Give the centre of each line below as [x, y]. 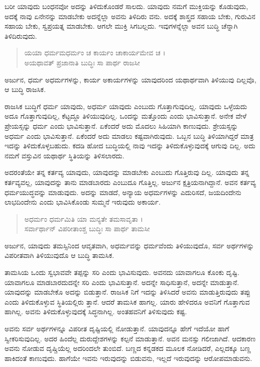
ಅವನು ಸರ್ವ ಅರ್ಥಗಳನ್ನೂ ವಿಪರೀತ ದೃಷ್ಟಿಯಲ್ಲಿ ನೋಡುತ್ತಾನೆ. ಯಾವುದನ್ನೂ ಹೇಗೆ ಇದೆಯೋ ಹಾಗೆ [117, 329]
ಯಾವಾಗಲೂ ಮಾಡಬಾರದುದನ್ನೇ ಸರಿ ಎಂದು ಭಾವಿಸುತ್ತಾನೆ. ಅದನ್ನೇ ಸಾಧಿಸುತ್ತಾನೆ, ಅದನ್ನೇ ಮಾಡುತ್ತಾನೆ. [122, 282]
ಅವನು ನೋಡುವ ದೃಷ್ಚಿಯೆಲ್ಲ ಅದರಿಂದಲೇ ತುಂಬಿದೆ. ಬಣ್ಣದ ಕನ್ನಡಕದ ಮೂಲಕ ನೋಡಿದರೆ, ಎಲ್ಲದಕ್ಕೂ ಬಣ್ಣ [128, 348]
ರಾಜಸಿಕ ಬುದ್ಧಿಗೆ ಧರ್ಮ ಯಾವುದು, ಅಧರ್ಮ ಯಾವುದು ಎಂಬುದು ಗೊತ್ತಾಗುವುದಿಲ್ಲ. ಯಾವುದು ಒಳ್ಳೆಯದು [126, 106]
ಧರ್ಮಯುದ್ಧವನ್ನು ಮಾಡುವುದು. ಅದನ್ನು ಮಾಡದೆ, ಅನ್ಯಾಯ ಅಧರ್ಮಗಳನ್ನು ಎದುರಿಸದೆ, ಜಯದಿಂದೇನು [123, 192]
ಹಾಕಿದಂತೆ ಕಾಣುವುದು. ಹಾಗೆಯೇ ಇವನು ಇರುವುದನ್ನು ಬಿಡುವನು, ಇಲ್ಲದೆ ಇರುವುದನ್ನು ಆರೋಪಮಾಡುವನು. [128, 358]
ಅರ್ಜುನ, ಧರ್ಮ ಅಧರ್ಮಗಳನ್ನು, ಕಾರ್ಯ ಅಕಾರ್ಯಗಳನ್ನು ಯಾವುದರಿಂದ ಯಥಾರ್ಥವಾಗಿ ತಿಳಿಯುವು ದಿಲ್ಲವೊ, [131, 79]
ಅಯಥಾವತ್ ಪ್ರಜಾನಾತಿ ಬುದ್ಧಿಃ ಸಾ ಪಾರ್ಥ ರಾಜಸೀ [82, 62]
